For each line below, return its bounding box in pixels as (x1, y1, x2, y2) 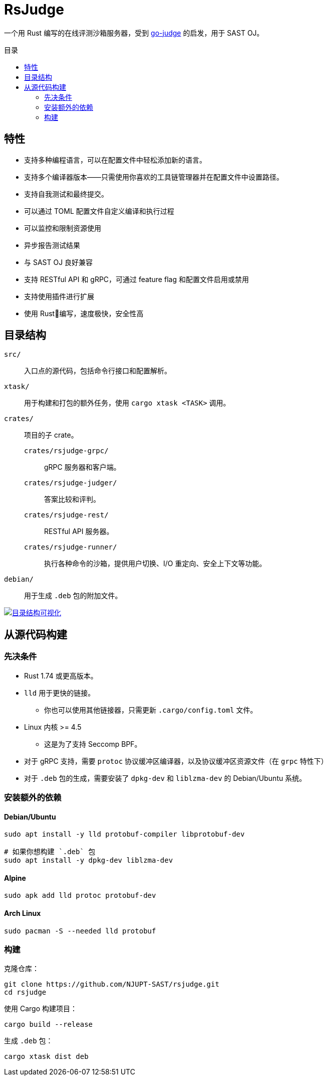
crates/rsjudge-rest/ (24, 511, 109, 519)
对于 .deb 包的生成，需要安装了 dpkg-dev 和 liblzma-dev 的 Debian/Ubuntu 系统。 (24, 773, 306, 782)
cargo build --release (4, 1020, 93, 1029)
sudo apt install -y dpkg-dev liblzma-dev (4, 856, 173, 865)
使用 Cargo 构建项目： (4, 1004, 77, 1013)
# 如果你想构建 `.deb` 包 (4, 848, 96, 856)
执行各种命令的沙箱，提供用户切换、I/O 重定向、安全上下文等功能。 (44, 559, 266, 568)
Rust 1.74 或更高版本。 (24, 671, 98, 680)
